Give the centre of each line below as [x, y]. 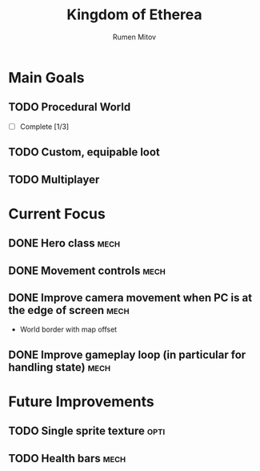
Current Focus [57, 213]
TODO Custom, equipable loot [84, 153]
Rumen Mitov [134, 37]
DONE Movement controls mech [87, 270]
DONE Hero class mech [64, 243]
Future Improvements [81, 401]
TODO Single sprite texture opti [87, 431]
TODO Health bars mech [67, 458]
